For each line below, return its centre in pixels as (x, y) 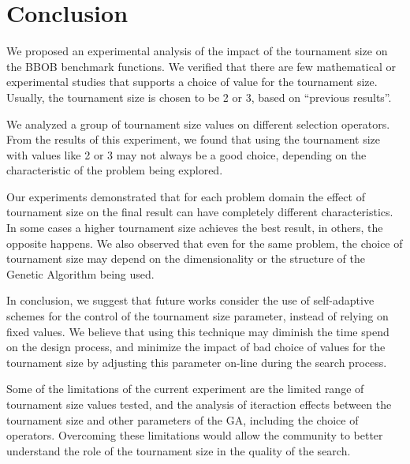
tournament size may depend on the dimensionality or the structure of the (186, 258)
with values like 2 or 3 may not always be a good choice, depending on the (186, 154)
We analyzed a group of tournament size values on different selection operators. (198, 123)
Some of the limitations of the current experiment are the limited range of (185, 389)
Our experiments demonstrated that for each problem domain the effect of (186, 196)
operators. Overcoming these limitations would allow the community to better (195, 435)
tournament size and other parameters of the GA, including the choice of (183, 419)
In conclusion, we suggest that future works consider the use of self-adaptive (190, 300)
